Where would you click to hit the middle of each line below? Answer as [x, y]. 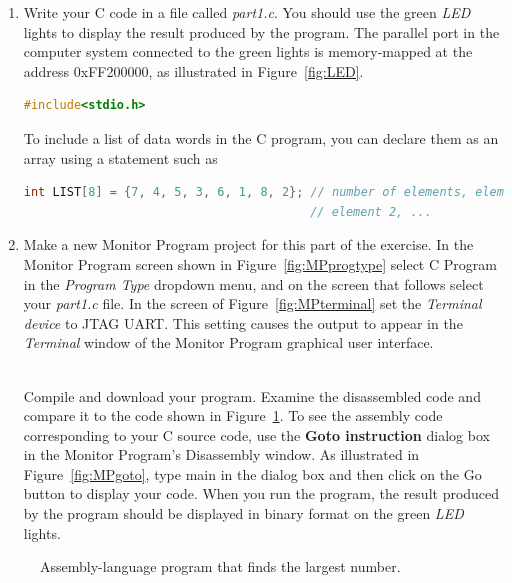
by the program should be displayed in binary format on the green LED [243, 513]
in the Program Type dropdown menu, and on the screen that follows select [253, 283]
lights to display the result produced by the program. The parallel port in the [261, 31]
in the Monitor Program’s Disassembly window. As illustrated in [221, 454]
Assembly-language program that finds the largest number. [220, 566]
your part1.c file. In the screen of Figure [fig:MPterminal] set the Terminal [252, 303]
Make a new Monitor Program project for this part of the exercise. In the [248, 244]
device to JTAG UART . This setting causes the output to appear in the [243, 322]
